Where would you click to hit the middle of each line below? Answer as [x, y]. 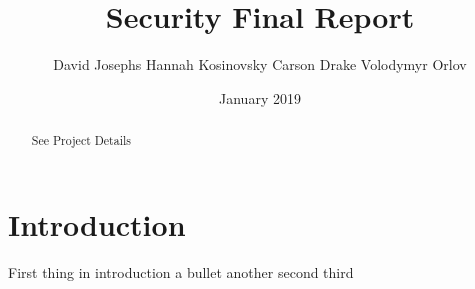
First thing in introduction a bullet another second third [181, 271]
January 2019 [260, 97]
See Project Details [81, 140]
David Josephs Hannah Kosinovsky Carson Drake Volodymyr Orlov [260, 64]
